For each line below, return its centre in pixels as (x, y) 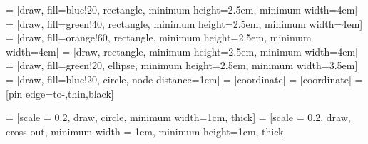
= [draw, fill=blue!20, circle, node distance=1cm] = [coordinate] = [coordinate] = (184, 79)
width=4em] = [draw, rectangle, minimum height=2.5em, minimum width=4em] (182, 51)
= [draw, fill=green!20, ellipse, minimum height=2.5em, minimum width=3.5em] (182, 65)
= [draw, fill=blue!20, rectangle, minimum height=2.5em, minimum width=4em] (182, 9)
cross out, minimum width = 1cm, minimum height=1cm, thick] (146, 131)
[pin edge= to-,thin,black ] (60, 93)
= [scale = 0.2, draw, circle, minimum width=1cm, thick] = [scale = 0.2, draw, (178, 117)
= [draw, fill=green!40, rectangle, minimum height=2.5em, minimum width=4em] (184, 23)
